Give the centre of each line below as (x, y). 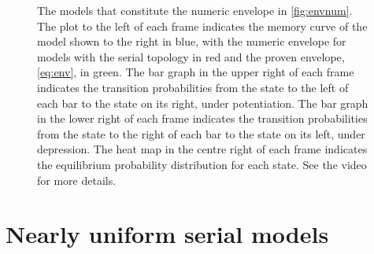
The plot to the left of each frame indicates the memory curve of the (202, 26)
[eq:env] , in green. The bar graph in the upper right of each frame (196, 72)
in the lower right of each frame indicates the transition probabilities (202, 118)
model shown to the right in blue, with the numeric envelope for (192, 41)
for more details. (77, 180)
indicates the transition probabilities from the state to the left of (193, 87)
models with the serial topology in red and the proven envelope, (191, 56)
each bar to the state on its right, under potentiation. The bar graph (203, 103)
